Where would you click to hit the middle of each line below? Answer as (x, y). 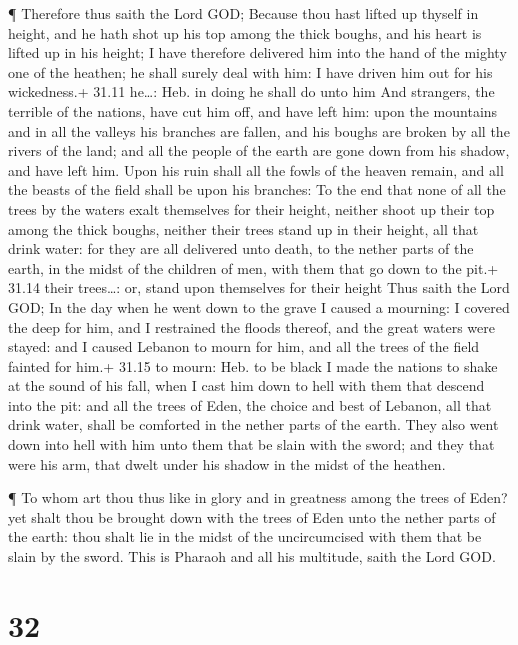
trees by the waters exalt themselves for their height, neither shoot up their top (251, 208)
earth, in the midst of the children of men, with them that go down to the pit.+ (253, 267)
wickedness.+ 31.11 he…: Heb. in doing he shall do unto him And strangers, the (251, 91)
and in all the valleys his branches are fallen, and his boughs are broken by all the (259, 130)
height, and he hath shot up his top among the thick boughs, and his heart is (245, 32)
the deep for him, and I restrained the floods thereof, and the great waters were (251, 326)
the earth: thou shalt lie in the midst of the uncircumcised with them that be (245, 536)
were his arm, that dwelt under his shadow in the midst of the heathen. (227, 463)
